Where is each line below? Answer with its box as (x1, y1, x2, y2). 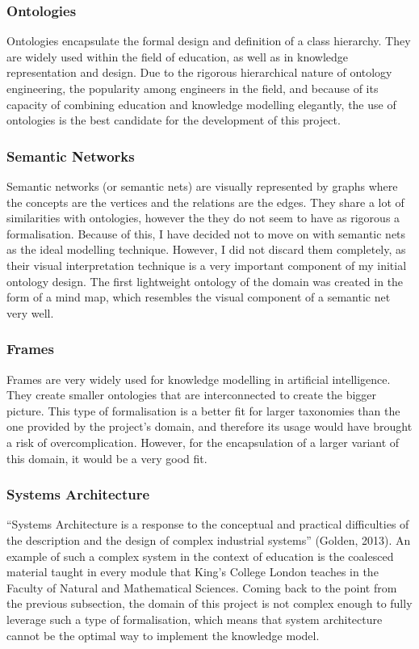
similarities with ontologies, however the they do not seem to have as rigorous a (6, 209, 400, 226)
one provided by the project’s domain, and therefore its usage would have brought (6, 418, 413, 435)
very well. (6, 304, 54, 321)
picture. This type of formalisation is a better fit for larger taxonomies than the (6, 402, 400, 419)
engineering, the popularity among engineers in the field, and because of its (6, 80, 379, 96)
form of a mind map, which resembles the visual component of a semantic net (6, 289, 391, 306)
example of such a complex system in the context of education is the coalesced (6, 547, 394, 564)
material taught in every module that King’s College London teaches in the (6, 563, 379, 580)
